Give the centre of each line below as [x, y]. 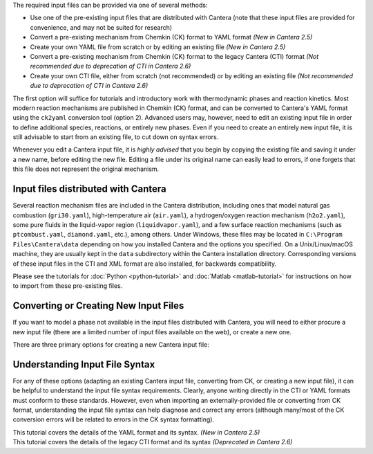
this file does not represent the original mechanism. [86, 169]
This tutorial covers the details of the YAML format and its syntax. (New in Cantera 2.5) [136, 432]
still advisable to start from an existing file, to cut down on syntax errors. [116, 137]
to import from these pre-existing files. [68, 286]
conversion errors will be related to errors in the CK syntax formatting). [113, 419]
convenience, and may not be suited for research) [101, 27]
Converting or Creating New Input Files [98, 306]
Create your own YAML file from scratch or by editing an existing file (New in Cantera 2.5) [158, 47]
